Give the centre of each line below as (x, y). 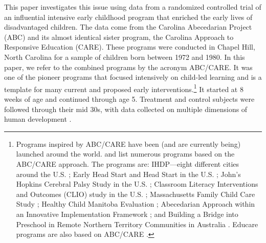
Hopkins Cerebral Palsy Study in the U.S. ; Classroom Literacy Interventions (137, 184)
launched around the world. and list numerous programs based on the (125, 154)
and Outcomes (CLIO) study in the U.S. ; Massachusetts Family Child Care (136, 194)
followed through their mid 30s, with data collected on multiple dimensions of (126, 109)
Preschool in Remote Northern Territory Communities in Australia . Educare (137, 224)
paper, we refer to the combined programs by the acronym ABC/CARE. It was (128, 67)
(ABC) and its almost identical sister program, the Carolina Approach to (119, 37)
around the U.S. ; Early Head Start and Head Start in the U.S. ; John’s (128, 174)
